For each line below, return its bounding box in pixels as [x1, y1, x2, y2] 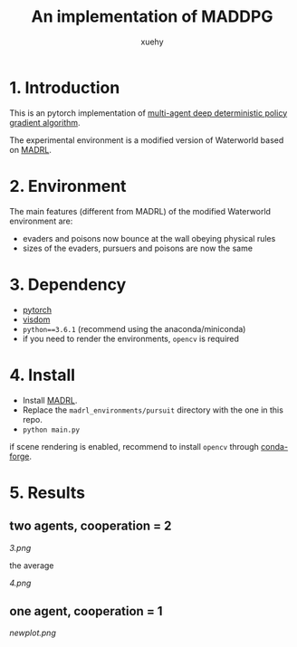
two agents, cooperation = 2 [9, 519, 172, 534]
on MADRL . [9, 144, 52, 155]
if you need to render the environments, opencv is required [22, 333, 240, 344]
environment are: [9, 215, 73, 226]
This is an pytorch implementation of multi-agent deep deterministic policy [9, 107, 288, 119]
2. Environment [9, 176, 127, 196]
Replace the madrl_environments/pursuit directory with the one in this [22, 404, 283, 415]
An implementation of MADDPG [31, 6, 273, 27]
